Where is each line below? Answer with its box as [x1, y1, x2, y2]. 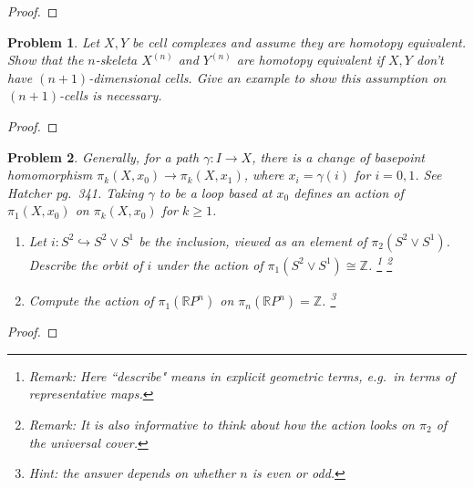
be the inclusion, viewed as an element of [139, 231, 367, 250]
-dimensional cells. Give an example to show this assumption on [88, 67, 447, 87]
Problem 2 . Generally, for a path [7, 147, 200, 166]
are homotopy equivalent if [236, 50, 384, 69]
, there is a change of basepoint [252, 147, 425, 166]
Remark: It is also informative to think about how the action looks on [28, 415, 415, 434]
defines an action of [294, 182, 404, 202]
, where [243, 165, 284, 184]
